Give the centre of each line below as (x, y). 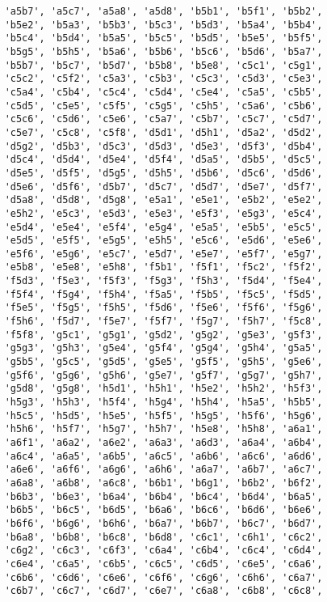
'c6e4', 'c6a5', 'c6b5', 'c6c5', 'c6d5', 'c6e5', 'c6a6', (163, 564)
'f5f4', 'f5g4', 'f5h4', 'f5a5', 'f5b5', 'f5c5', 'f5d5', (163, 294)
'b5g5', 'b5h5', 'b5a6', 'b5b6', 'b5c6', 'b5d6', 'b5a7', (163, 51)
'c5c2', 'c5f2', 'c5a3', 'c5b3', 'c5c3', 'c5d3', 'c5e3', (163, 79)
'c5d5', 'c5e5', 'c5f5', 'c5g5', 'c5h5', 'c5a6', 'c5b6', (163, 106)
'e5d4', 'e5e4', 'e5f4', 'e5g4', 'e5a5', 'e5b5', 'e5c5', (163, 227)
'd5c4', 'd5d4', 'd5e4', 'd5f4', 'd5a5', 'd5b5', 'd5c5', (163, 160)
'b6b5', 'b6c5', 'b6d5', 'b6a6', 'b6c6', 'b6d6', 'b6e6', (163, 510)
